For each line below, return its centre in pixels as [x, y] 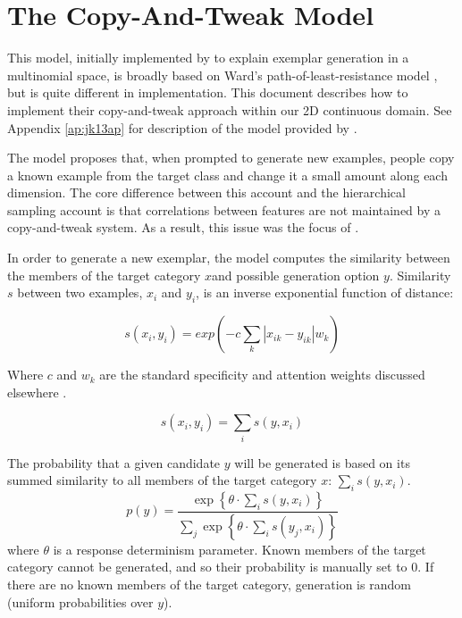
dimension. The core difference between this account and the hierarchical [206, 192]
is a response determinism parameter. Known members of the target [239, 549]
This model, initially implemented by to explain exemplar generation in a [208, 58]
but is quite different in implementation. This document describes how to [208, 92]
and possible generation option [296, 275]
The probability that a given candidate [114, 462]
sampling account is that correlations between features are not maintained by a [224, 209]
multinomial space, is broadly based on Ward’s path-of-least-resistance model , [223, 75]
